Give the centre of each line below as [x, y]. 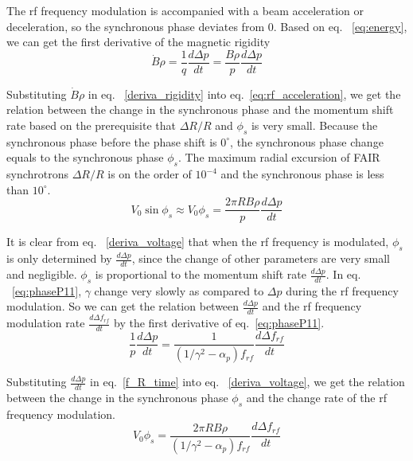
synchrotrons [38, 174]
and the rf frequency [312, 306]
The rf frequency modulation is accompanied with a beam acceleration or [185, 10]
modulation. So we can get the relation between [123, 306]
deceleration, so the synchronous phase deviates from [136, 26]
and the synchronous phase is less [302, 174]
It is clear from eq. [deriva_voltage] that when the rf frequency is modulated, [198, 242]
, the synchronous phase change [307, 141]
